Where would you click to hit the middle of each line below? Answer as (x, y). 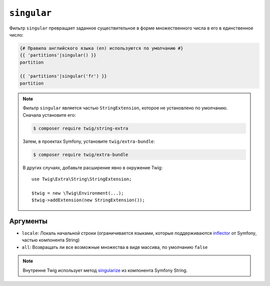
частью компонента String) (51, 240)
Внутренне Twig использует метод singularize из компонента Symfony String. (105, 270)
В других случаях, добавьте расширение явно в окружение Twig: (93, 167)
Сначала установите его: (49, 115)
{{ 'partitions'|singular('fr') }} (63, 76)
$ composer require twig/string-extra (81, 128)
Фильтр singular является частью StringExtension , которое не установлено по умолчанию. (125, 108)
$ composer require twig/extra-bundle (81, 155)
